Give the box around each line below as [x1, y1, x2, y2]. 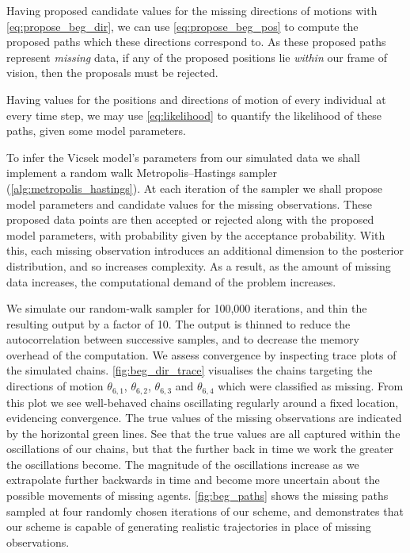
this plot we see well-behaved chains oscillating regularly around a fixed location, [6, 394, 399, 410]
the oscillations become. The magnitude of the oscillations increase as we [6, 455, 359, 472]
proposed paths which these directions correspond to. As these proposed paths [6, 33, 386, 50]
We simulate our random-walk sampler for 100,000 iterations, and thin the [6, 300, 367, 317]
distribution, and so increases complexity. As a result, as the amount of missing [6, 257, 391, 274]
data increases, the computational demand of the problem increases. [6, 273, 336, 290]
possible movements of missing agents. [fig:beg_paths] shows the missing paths [6, 487, 389, 504]
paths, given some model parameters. [6, 122, 187, 139]
